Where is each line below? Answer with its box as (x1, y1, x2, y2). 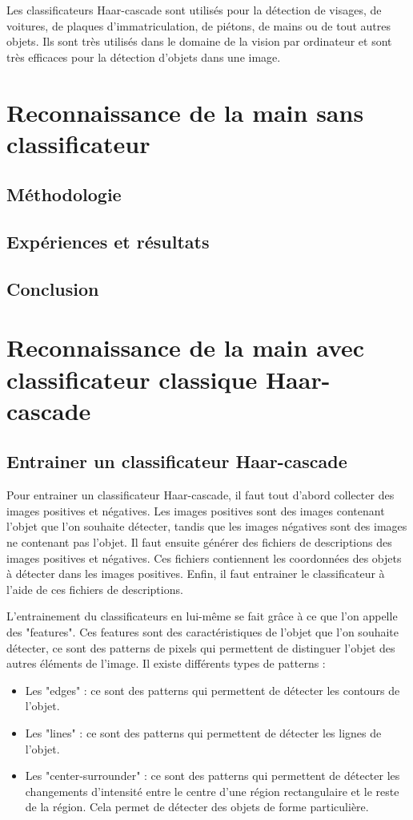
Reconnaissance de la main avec (6, 331, 365, 364)
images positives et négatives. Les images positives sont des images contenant (6, 502, 385, 519)
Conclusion (6, 276, 99, 301)
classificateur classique (6, 362, 258, 395)
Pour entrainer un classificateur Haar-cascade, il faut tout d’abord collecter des (6, 487, 395, 503)
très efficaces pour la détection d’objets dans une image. (6, 48, 281, 65)
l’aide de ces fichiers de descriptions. (6, 580, 183, 597)
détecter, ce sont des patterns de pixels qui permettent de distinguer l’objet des (6, 639, 395, 656)
